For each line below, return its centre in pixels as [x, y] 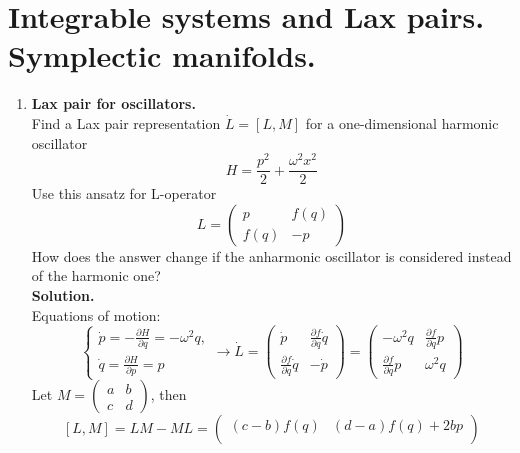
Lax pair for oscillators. [113, 103]
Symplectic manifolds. [162, 55]
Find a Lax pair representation [126, 122]
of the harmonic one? [96, 275]
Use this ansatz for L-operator [124, 193]
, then [168, 394]
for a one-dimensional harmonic [402, 122]
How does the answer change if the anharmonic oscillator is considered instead [271, 255]
